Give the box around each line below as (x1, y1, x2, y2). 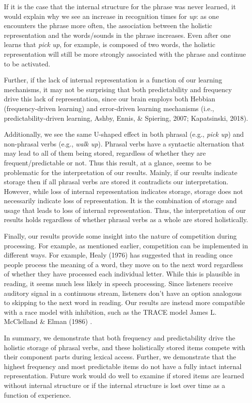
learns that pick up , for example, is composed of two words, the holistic (4, 39, 216, 49)
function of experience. (4, 389, 71, 400)
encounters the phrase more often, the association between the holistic (4, 20, 212, 31)
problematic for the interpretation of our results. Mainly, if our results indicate (4, 167, 237, 177)
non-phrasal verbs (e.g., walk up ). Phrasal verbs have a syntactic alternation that (4, 138, 245, 148)
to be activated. (4, 58, 50, 68)
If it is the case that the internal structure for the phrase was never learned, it (4, 1, 236, 11)
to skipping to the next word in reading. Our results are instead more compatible (4, 297, 245, 307)
